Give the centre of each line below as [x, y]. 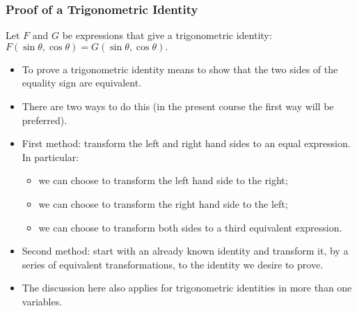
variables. [42, 301]
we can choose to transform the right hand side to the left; [163, 203]
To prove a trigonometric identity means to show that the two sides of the [180, 69]
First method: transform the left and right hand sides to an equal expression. [186, 143]
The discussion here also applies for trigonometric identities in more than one [187, 288]
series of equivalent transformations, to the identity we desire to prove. [173, 264]
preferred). [45, 120]
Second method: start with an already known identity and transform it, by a [185, 251]
